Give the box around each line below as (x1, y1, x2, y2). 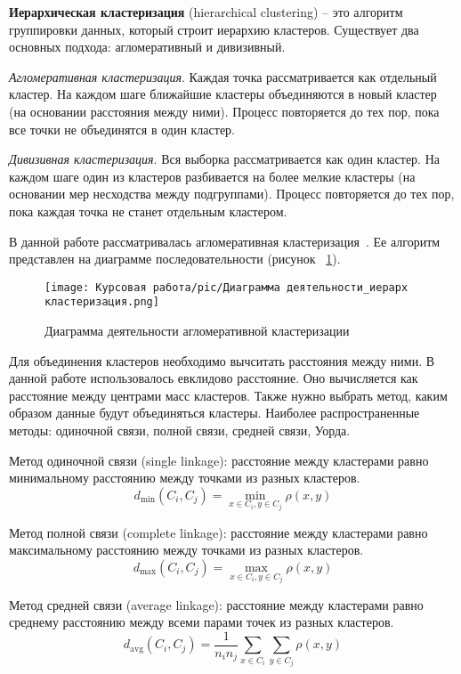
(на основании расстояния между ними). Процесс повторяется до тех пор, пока (9, 102, 440, 120)
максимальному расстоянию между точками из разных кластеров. (9, 540, 364, 559)
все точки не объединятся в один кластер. (9, 119, 235, 138)
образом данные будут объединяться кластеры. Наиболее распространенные (9, 403, 420, 422)
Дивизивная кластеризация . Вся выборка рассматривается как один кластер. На (9, 150, 440, 168)
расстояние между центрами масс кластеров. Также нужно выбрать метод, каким (9, 386, 448, 404)
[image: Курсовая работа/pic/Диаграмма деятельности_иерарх (44, 280, 408, 294)
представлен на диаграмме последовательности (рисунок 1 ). (9, 249, 341, 268)
